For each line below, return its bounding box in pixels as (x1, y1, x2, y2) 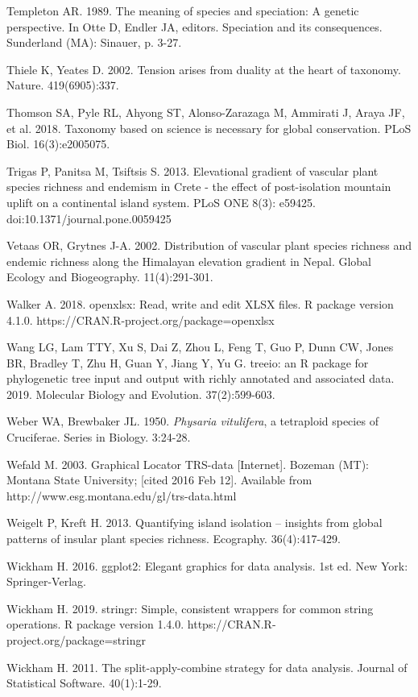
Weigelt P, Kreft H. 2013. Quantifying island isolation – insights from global (6, 514, 383, 531)
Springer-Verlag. (6, 573, 86, 590)
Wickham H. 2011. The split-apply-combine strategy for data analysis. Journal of (6, 658, 408, 675)
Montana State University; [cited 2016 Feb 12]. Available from (6, 471, 312, 488)
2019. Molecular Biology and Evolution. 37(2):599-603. (6, 385, 275, 402)
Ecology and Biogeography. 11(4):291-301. (6, 268, 213, 285)
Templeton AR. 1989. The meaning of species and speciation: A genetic (6, 2, 359, 19)
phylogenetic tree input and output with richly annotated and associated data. (6, 370, 395, 387)
